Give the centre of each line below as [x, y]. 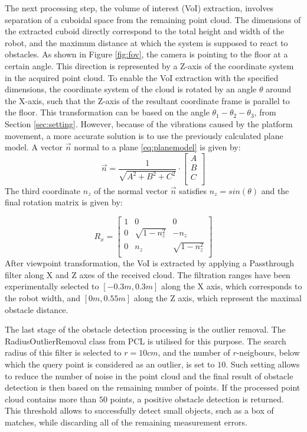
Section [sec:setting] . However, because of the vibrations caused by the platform [149, 123]
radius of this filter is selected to [63, 352]
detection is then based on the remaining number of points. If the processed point [153, 387]
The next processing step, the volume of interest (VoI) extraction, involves [139, 8]
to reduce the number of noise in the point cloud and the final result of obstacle [149, 375]
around [279, 89]
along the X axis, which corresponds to [232, 286]
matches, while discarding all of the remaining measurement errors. [126, 422]
